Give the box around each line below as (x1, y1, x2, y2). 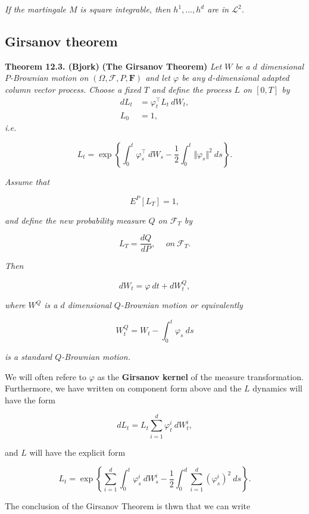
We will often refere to (5, 370, 86, 383)
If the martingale (5, 3, 66, 15)
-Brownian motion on (10, 71, 89, 84)
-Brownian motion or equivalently (120, 299, 243, 311)
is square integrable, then (80, 3, 171, 15)
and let (145, 71, 170, 84)
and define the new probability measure (5, 214, 146, 226)
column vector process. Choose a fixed (5, 83, 141, 95)
